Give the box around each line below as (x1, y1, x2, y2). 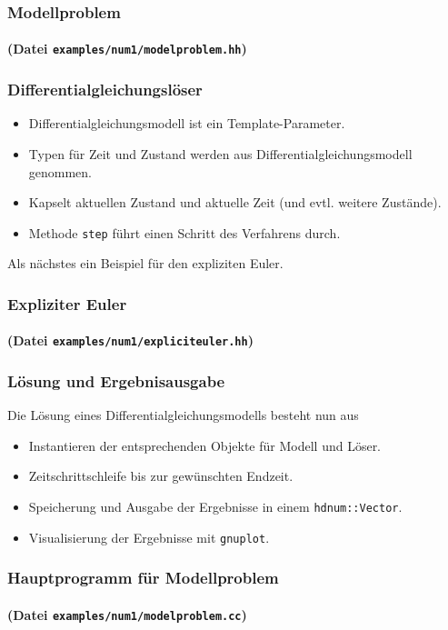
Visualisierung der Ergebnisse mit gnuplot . (28, 527, 270, 546)
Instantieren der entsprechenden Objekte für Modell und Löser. (28, 435, 382, 455)
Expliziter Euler (7, 292, 127, 315)
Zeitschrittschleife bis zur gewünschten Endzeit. (28, 466, 294, 485)
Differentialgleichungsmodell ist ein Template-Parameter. (28, 114, 345, 133)
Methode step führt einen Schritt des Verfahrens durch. (28, 223, 341, 242)
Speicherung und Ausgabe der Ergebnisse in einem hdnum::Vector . (28, 497, 403, 516)
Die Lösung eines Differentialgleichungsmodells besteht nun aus (7, 405, 359, 425)
